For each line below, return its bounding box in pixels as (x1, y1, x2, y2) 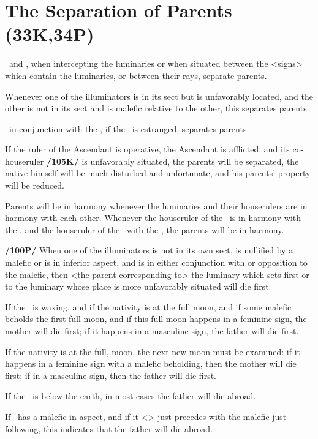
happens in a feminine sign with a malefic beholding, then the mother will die (5, 357, 297, 370)
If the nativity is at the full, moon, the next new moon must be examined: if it (5, 345, 300, 358)
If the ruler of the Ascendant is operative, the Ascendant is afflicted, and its (5, 143, 290, 156)
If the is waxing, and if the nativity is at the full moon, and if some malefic (5, 300, 292, 313)
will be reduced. (5, 179, 64, 192)
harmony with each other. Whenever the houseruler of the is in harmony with (5, 211, 301, 224)
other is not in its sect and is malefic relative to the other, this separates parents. (5, 102, 309, 114)
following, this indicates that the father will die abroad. (5, 422, 213, 435)
